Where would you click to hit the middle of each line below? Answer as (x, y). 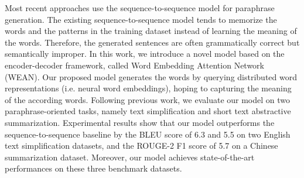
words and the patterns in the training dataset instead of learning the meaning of (151, 31)
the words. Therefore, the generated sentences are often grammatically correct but (152, 42)
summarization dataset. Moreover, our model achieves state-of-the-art (130, 157)
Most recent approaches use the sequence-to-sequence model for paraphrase (140, 8)
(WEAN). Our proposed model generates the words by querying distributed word (151, 76)
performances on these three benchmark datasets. (93, 168)
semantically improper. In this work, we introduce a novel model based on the (145, 54)
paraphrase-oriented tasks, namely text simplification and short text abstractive (148, 111)
